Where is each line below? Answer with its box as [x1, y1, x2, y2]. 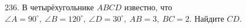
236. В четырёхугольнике [5, 1, 94, 13]
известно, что [124, 1, 172, 13]
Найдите [194, 12, 224, 24]
